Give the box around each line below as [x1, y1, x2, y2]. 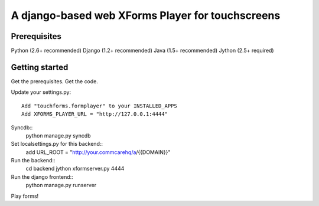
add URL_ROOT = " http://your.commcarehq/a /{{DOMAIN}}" [25, 148, 171, 156]
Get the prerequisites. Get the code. [11, 77, 99, 85]
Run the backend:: [11, 157, 56, 164]
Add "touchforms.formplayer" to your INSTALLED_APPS [21, 102, 177, 109]
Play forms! [11, 192, 39, 200]
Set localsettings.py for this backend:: [11, 140, 103, 148]
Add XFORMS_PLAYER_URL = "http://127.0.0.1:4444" [21, 111, 168, 117]
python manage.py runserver [25, 182, 97, 189]
